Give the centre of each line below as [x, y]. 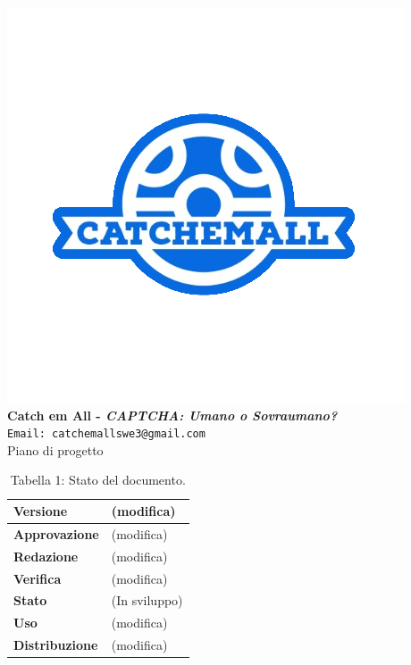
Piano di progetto [55, 449]
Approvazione [56, 533]
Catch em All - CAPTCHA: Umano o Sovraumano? [172, 415]
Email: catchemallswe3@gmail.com [106, 434]
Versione [41, 511]
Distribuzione [56, 645]
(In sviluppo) [147, 600]
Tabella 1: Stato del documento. [98, 480]
